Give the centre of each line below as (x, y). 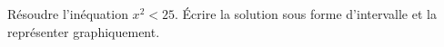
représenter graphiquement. (84, 31)
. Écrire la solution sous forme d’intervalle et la (305, 14)
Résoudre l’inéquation (68, 14)
